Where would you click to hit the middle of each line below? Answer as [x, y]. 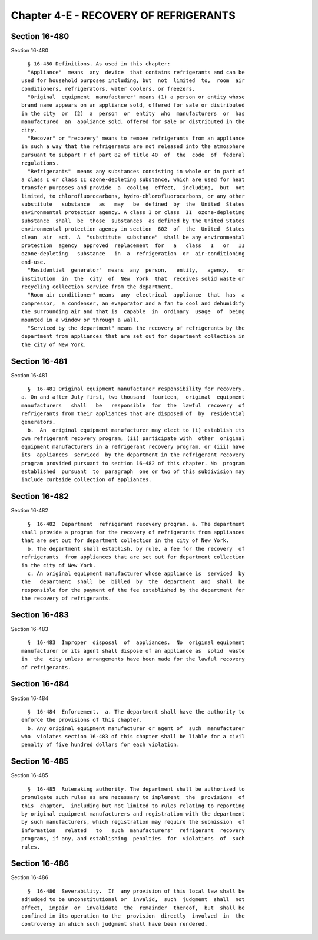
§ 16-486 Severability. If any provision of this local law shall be [136, 891]
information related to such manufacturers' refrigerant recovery [133, 830]
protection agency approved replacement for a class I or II [133, 246]
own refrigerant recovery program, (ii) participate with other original [133, 438]
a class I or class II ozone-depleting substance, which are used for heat [133, 179]
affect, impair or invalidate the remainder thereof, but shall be [133, 908]
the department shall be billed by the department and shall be [133, 582]
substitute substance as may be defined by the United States [133, 204]
